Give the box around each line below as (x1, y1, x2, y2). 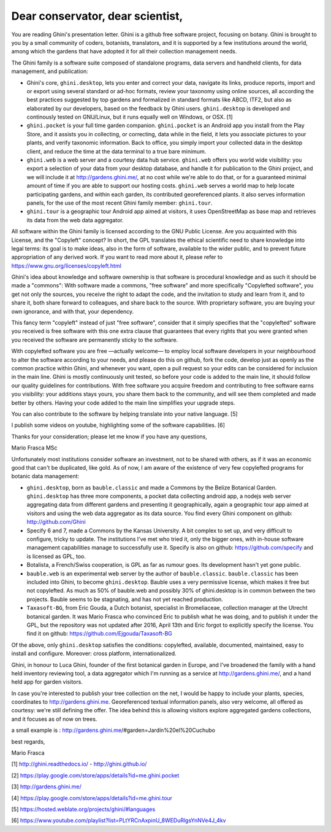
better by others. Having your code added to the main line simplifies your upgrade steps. (11, 399, 235, 406)
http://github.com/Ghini (26, 518, 86, 526)
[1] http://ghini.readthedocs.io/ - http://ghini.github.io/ (11, 760, 147, 768)
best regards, (11, 737, 45, 745)
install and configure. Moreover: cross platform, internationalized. (11, 650, 177, 657)
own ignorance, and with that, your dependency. (11, 308, 134, 315)
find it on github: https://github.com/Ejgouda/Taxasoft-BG (26, 630, 173, 637)
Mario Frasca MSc (11, 444, 58, 451)
